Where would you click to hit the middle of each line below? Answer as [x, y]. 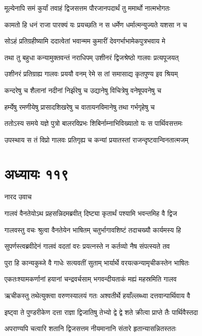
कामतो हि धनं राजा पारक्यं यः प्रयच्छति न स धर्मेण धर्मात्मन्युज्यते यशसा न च [96, 24]
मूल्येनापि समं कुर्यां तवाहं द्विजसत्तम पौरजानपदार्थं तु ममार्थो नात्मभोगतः [87, 8]
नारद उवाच [18, 197]
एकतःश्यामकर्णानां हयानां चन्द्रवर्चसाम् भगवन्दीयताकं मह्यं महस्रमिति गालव [91, 279]
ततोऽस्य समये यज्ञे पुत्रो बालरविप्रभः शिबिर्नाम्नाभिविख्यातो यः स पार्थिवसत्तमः [94, 123]
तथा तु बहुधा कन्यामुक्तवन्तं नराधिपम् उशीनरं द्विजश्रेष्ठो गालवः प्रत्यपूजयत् [92, 57]
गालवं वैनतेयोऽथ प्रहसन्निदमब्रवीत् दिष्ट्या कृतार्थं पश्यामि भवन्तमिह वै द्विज [91, 213]
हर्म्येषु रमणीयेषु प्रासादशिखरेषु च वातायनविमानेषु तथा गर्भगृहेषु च [80, 107]
